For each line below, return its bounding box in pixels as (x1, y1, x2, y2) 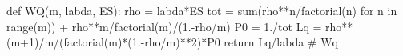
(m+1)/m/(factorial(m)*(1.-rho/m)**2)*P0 (6, 34, 220, 50)
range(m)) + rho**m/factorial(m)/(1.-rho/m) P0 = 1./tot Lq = (6, 18, 322, 34)
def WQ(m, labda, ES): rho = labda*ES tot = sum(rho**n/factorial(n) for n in (6, 2, 397, 18)
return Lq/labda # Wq (224, 34, 338, 50)
